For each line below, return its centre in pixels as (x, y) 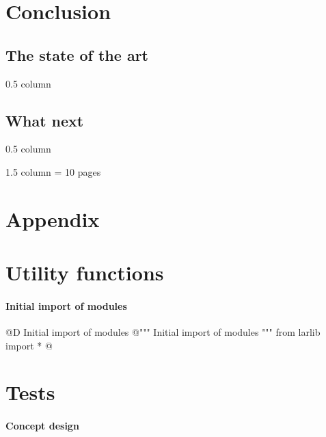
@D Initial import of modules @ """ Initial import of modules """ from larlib (163, 332)
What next (45, 120)
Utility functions (85, 273)
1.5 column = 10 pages (53, 171)
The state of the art (77, 54)
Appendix (53, 218)
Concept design (42, 426)
